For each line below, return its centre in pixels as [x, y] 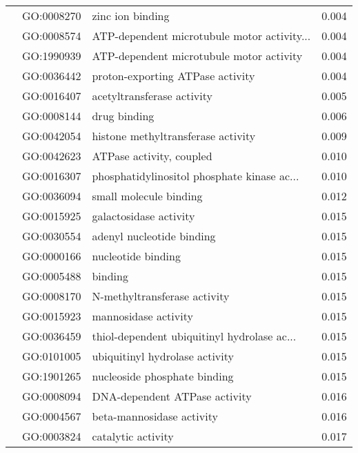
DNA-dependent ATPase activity [172, 396]
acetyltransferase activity [152, 96]
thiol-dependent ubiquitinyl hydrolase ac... [194, 336]
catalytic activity [133, 436]
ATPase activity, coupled [152, 156]
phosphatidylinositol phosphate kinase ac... [196, 176]
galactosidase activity [143, 216]
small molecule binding [147, 196]
